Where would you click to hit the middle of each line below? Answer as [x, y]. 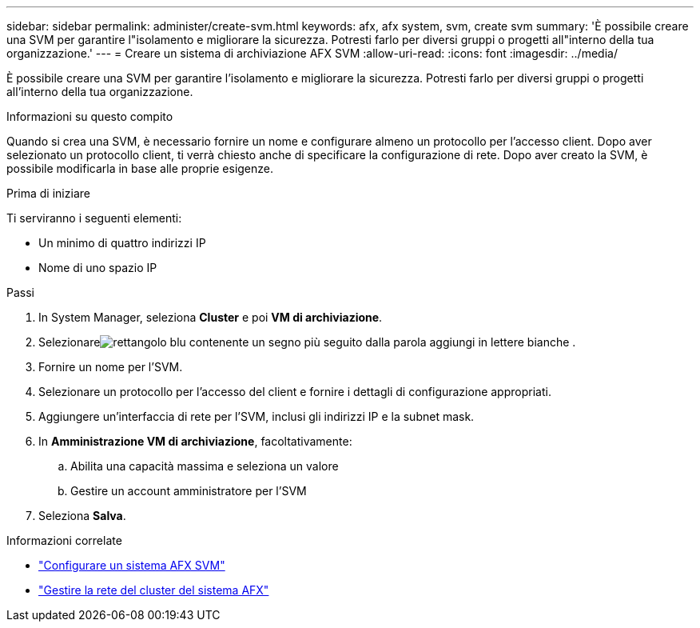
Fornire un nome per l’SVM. [111, 367]
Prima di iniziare [48, 193]
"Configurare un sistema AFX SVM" [132, 565]
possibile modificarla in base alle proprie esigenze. [140, 168]
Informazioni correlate [64, 540]
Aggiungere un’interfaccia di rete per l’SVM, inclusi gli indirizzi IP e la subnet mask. [257, 416]
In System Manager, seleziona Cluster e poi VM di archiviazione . [211, 317]
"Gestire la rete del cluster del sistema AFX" [154, 590]
